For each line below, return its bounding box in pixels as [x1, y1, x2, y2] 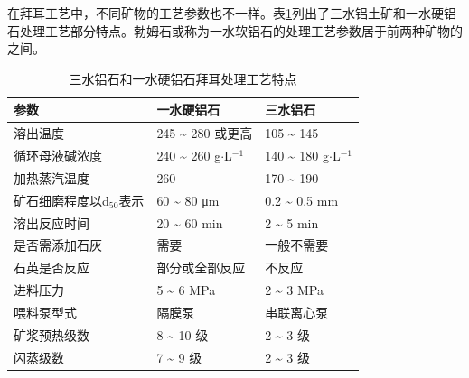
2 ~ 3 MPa [265, 281, 324, 300]
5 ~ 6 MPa [156, 281, 216, 300]
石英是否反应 [14, 258, 89, 277]
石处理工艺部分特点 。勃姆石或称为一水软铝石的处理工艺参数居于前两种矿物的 [7, 21, 463, 40]
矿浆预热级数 [14, 325, 89, 344]
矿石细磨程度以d [14, 190, 109, 209]
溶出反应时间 [14, 213, 89, 232]
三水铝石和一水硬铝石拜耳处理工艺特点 [69, 69, 297, 88]
